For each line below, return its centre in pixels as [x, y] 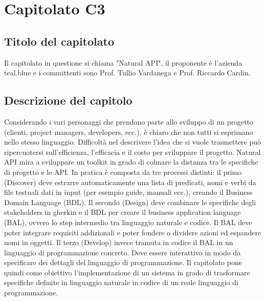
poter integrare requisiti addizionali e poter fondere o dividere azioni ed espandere [133, 232]
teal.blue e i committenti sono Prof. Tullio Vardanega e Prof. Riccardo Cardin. [127, 73]
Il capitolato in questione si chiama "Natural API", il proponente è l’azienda [123, 62]
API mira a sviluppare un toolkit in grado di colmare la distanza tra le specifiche [131, 162]
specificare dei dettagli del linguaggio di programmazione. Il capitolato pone [123, 262]
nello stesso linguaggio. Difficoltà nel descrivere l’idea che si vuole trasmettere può [133, 142]
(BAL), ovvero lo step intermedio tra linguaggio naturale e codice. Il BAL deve [128, 222]
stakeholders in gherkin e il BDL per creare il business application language [123, 212]
